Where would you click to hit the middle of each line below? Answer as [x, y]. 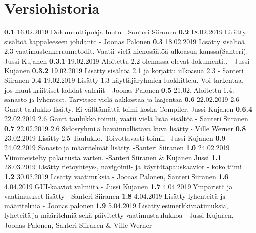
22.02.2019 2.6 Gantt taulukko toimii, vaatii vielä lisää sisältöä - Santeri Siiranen [126, 118]
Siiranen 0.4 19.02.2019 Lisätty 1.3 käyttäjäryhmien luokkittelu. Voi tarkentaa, [124, 80]
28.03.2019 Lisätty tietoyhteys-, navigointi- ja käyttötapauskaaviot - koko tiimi [123, 167]
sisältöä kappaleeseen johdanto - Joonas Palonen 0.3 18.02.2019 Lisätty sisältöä [125, 41]
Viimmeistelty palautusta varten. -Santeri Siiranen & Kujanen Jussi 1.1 [113, 157]
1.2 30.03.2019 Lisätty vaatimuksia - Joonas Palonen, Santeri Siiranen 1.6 [117, 177]
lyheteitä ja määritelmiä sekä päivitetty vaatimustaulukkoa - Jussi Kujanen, [119, 215]
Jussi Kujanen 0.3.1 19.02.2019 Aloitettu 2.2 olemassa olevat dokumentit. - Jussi [127, 60]
